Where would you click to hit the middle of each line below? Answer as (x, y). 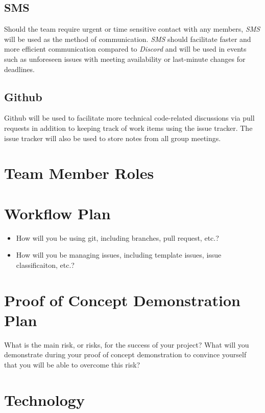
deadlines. (19, 69)
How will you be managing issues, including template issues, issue (119, 255)
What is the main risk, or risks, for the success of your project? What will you (127, 344)
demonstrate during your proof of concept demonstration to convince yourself (125, 354)
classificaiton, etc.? (45, 265)
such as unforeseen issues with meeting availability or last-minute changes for (125, 59)
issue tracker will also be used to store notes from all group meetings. (113, 138)
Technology (44, 399)
